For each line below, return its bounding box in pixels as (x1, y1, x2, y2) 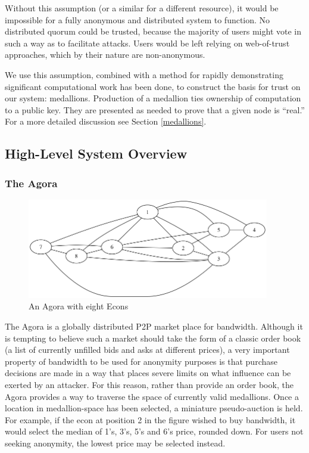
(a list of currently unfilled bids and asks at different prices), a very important (5, 343, 290, 356)
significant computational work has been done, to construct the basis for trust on (5, 80, 301, 92)
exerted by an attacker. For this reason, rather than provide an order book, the (5, 378, 294, 390)
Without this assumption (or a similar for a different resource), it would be (5, 2, 279, 14)
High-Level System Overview (5, 144, 188, 163)
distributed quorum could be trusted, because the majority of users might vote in (5, 25, 301, 38)
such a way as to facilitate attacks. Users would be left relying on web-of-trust (5, 36, 290, 49)
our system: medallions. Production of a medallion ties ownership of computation (5, 92, 301, 104)
